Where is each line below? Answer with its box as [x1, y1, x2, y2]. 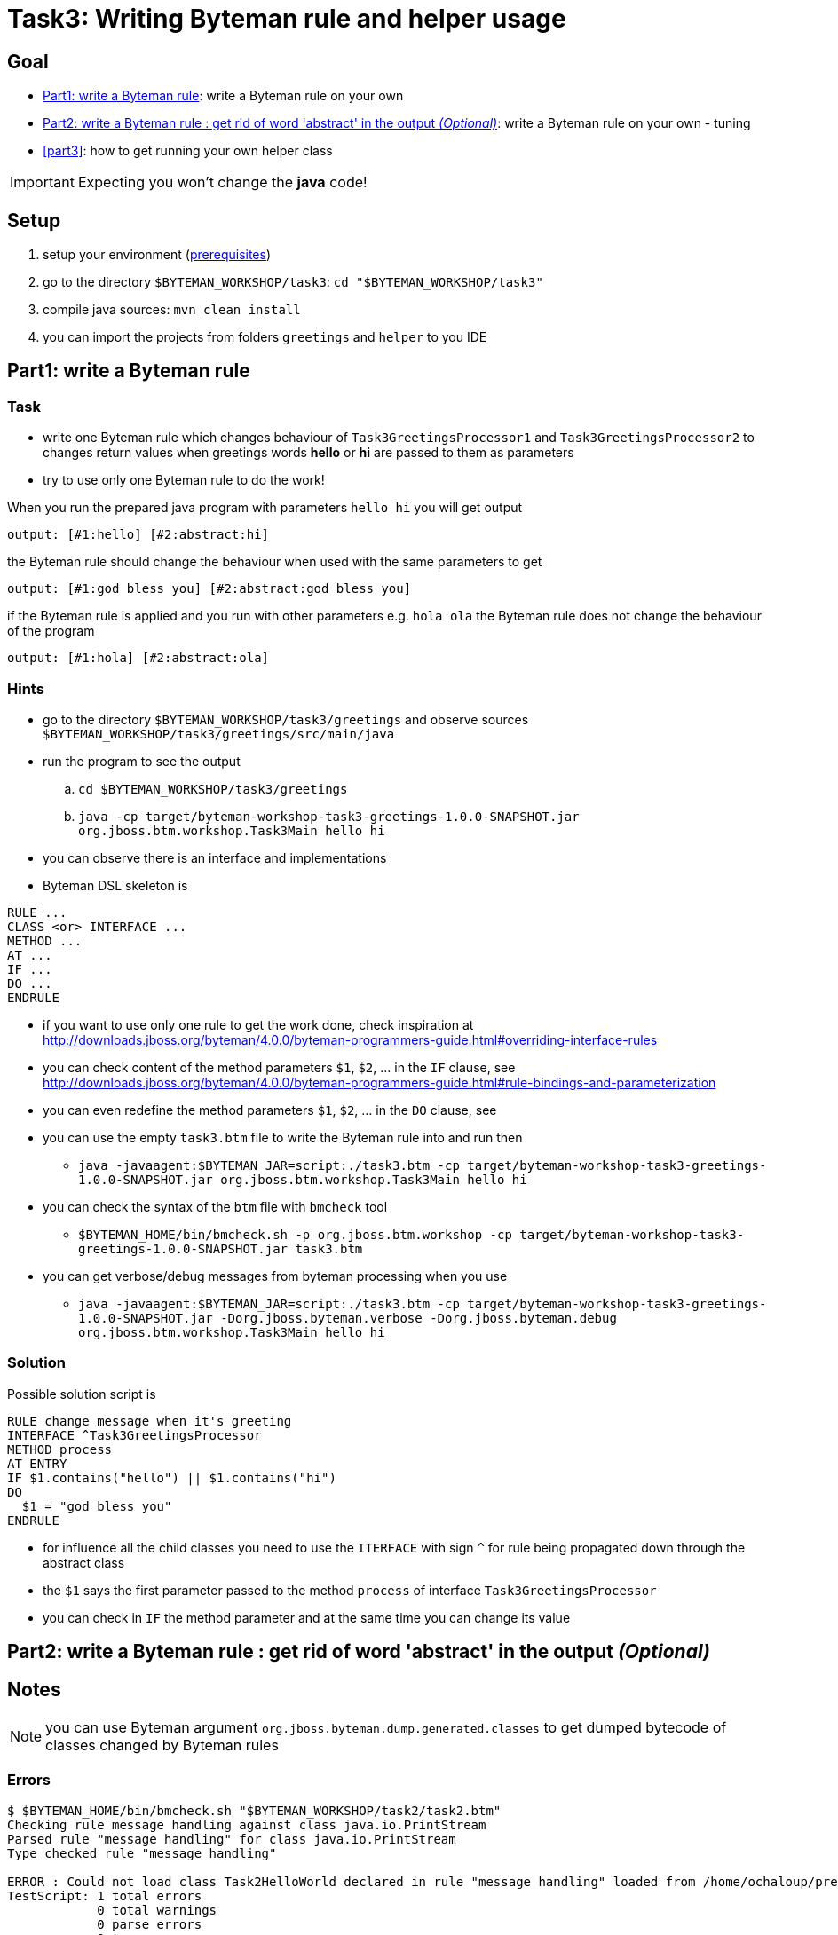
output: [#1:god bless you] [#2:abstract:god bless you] [7, 581, 412, 596]
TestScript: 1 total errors [7, 1888, 202, 1903]
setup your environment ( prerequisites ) [43, 247, 272, 263]
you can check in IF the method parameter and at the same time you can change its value [43, 1609, 571, 1625]
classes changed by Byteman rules [45, 1736, 279, 1754]
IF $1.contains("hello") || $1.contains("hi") [7, 1470, 336, 1485]
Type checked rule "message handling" [7, 1845, 277, 1860]
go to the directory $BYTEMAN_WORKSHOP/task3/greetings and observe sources [43, 711, 529, 727]
